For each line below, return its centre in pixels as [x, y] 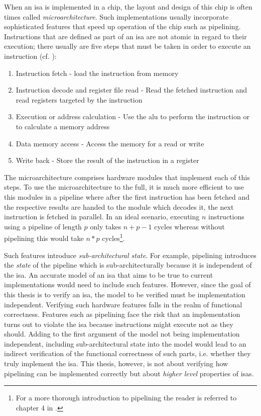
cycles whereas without [189, 226]
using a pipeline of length [43, 226]
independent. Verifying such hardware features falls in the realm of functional [123, 304]
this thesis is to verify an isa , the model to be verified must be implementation [125, 294]
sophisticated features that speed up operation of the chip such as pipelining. [122, 26]
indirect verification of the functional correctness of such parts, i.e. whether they [127, 353]
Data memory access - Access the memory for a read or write [110, 143]
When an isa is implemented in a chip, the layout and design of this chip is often [128, 7]
